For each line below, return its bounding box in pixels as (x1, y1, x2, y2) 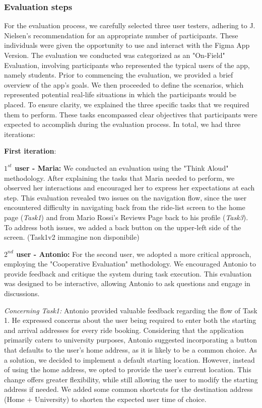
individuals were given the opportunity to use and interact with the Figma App (4, 40, 250, 50)
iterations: (4, 128, 35, 139)
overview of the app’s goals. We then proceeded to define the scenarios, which (4, 79, 244, 90)
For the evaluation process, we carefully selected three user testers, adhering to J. (4, 20, 255, 31)
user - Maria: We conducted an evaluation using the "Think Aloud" (15, 162, 229, 173)
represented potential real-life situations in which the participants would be (4, 89, 236, 100)
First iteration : (4, 146, 56, 156)
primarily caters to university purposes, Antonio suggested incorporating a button (4, 334, 257, 345)
